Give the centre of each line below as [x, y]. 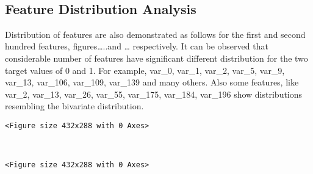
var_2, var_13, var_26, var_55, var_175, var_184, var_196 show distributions [154, 94]
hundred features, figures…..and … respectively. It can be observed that [137, 46]
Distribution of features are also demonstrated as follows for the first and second [155, 34]
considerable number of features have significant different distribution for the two [156, 58]
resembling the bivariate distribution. [74, 106]
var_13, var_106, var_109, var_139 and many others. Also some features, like [152, 82]
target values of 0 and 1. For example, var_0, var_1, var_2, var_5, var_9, [145, 70]
